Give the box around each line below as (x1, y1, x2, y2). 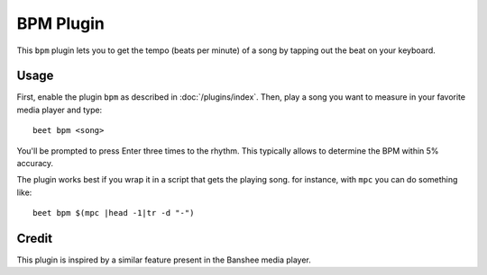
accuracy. (16, 158, 54, 169)
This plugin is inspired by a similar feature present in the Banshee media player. (16, 254, 311, 265)
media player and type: (16, 104, 103, 115)
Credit (16, 231, 53, 246)
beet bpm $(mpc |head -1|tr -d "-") (32, 208, 195, 218)
